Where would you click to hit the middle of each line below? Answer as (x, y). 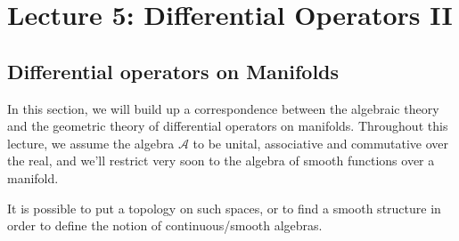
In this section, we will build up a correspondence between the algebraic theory (223, 108)
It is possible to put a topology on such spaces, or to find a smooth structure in (224, 208)
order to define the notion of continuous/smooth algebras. (165, 225)
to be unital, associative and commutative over (320, 143)
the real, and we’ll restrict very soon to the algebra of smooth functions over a (221, 161)
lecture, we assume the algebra (91, 143)
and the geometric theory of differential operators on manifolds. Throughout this (228, 126)
